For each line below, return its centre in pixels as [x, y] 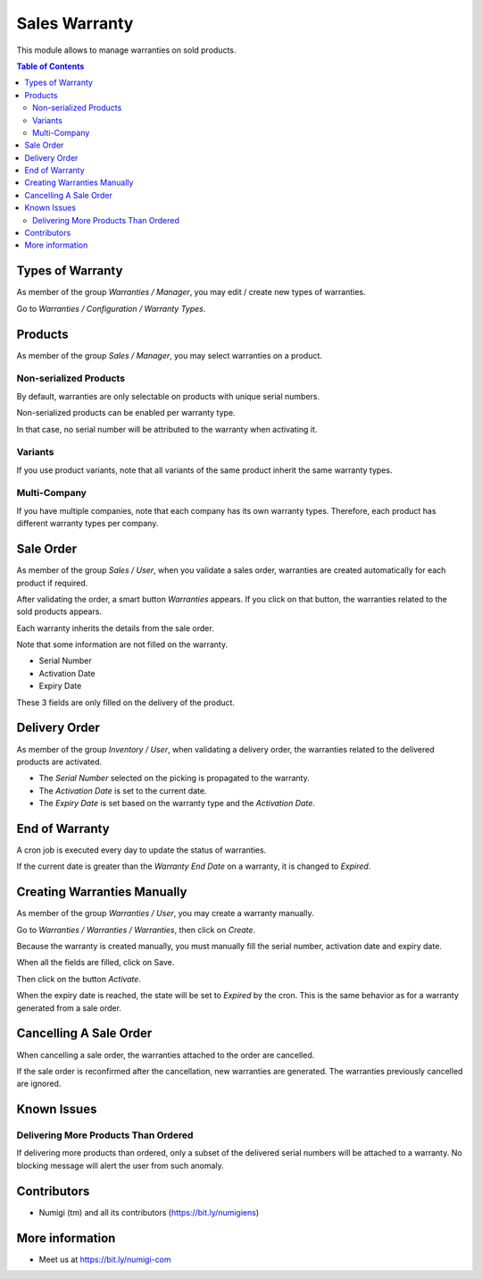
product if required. [52, 583]
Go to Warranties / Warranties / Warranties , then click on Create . [136, 930]
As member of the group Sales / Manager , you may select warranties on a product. [170, 355]
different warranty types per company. [87, 524]
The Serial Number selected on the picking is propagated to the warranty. [174, 778]
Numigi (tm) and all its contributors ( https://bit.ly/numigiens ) [149, 1212]
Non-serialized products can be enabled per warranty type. [126, 413]
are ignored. [39, 1084]
